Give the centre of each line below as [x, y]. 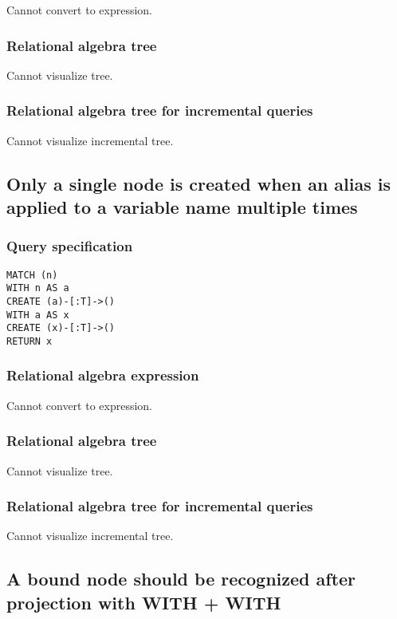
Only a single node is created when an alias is [199, 183]
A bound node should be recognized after [181, 579]
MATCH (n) [32, 275]
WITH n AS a [38, 288]
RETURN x [29, 341]
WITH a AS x [38, 315]
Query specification [70, 246]
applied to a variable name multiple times [182, 207]
